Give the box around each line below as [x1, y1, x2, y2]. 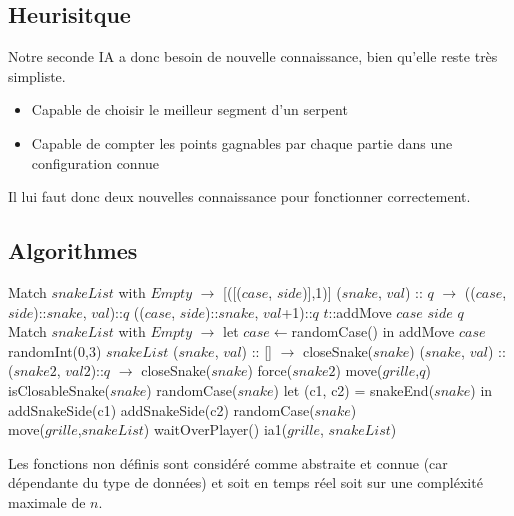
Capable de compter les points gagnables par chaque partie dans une [31, 132, 453, 153]
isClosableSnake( [8, 379, 111, 400]
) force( [247, 360, 293, 381]
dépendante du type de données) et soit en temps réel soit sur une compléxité [8, 472, 483, 493]
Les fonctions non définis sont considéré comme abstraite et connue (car [8, 452, 448, 473]
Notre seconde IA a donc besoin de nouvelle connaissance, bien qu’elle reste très [8, 46, 498, 67]
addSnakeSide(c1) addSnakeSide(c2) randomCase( [8, 399, 315, 420]
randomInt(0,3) [8, 340, 102, 361]
